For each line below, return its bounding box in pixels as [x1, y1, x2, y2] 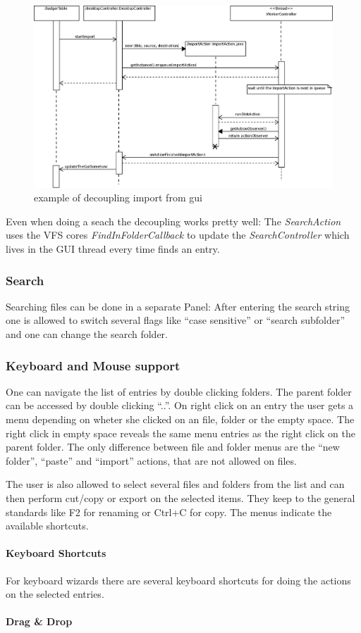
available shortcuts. [6, 518, 89, 533]
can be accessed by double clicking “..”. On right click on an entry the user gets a [6, 398, 354, 413]
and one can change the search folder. [6, 327, 168, 341]
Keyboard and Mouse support [6, 356, 180, 374]
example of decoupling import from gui [34, 190, 202, 205]
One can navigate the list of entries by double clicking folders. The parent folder [6, 384, 352, 399]
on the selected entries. [6, 587, 104, 601]
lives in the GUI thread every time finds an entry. [6, 242, 220, 256]
